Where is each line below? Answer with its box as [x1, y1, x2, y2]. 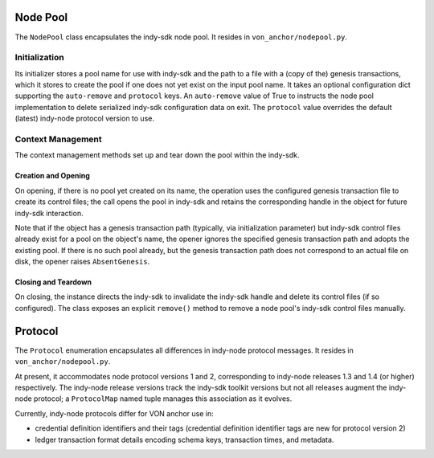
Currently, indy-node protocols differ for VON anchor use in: [14, 408, 215, 418]
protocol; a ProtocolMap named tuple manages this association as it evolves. [33, 394, 293, 403]
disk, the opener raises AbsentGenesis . [14, 257, 150, 267]
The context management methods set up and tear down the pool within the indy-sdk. [14, 150, 300, 160]
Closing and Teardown [14, 277, 92, 287]
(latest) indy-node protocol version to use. [14, 113, 154, 124]
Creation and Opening [14, 171, 90, 181]
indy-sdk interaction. [14, 208, 84, 218]
